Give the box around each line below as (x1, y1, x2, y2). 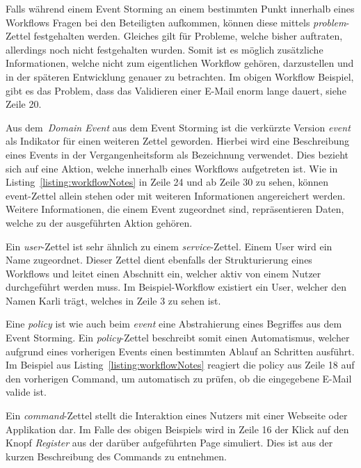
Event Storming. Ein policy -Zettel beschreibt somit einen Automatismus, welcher (6, 330, 350, 345)
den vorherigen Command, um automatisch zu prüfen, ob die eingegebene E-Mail (6, 371, 352, 385)
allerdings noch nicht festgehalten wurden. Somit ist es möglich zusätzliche (6, 42, 323, 56)
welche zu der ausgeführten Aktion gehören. (6, 215, 193, 229)
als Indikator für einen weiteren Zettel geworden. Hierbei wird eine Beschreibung (6, 134, 350, 148)
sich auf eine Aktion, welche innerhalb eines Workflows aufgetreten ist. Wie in (6, 161, 338, 175)
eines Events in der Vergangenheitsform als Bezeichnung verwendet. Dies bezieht (6, 147, 349, 161)
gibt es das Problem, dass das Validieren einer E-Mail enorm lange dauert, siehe (6, 83, 346, 97)
